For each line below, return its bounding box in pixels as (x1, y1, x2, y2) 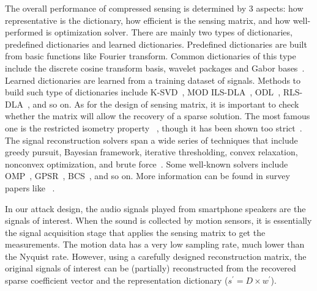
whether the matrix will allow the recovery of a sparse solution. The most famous (5, 109, 310, 122)
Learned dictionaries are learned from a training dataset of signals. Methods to (5, 73, 301, 86)
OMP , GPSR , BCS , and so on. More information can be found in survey (5, 169, 290, 182)
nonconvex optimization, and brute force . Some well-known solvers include (5, 157, 288, 170)
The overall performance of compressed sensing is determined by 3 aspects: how (5, 2, 304, 14)
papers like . (5, 181, 55, 194)
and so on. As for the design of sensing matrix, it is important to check (32, 97, 299, 110)
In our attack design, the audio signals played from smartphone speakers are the (5, 202, 306, 215)
